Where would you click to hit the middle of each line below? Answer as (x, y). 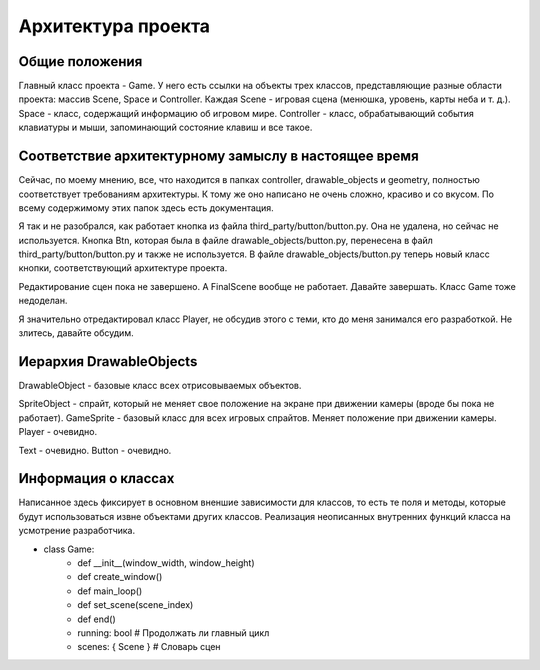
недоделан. (43, 301)
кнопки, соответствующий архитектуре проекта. (123, 268)
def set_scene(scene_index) (135, 605)
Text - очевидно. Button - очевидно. (95, 450)
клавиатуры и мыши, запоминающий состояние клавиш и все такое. (165, 127)
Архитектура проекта (114, 26)
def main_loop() (110, 591)
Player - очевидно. (58, 432)
